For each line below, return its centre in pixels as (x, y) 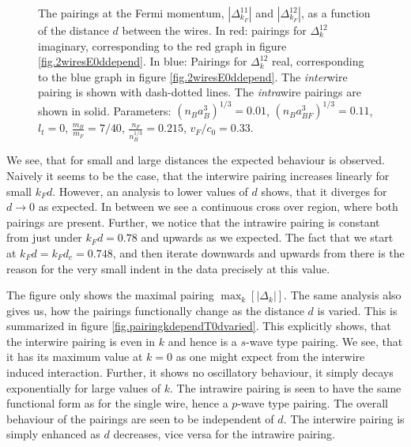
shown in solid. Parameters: (105, 110)
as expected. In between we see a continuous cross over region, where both (218, 207)
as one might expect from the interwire (270, 357)
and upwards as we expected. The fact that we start (267, 237)
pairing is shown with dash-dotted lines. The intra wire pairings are (200, 92)
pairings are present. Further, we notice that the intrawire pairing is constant (193, 222)
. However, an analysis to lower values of (150, 191)
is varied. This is (357, 310)
